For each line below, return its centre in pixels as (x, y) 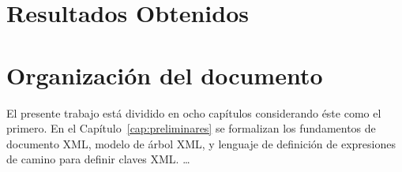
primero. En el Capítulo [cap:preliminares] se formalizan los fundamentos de (191, 128)
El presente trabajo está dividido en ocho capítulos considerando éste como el (194, 112)
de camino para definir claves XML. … (98, 159)
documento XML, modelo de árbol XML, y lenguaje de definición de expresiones (201, 143)
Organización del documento (165, 75)
